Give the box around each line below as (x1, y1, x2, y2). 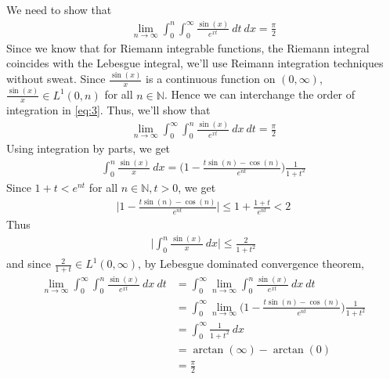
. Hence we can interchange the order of (164, 86, 356, 103)
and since (6, 255, 51, 272)
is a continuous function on (146, 70, 276, 87)
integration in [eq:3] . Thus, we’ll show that (6, 102, 211, 118)
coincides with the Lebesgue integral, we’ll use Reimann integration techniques (6, 55, 384, 71)
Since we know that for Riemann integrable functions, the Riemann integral (6, 39, 370, 56)
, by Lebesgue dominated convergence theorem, (138, 255, 364, 272)
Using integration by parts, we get (6, 140, 171, 157)
